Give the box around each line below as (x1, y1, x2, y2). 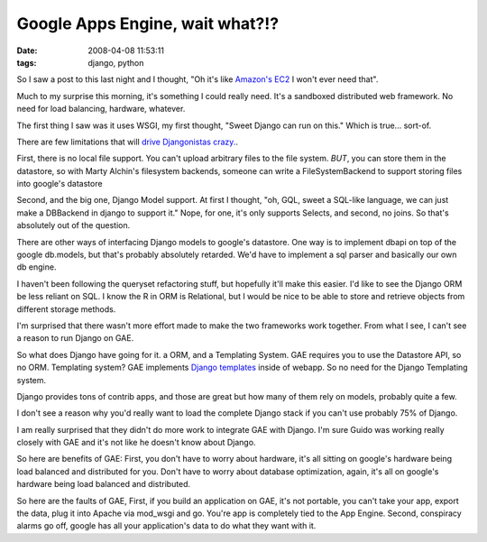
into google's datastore (16, 179, 103, 189)
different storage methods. (16, 303, 116, 315)
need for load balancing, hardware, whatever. (16, 104, 186, 115)
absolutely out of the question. (16, 220, 131, 231)
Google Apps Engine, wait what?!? (16, 14, 280, 33)
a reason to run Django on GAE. (16, 333, 134, 344)
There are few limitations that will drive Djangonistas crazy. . (16, 136, 239, 147)
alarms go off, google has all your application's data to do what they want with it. (16, 520, 317, 531)
